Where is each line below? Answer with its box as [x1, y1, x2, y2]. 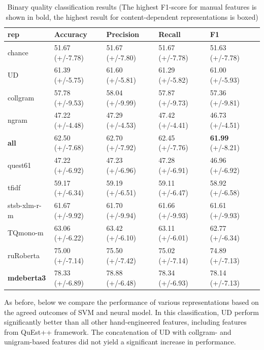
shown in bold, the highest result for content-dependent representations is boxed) [6, 11, 258, 22]
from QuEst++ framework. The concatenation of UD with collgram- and [4, 326, 232, 337]
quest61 [8, 160, 31, 170]
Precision [106, 29, 140, 40]
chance [8, 47, 28, 57]
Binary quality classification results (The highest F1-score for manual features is [7, 2, 257, 12]
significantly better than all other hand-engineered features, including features [4, 317, 247, 327]
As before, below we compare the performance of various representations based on [4, 297, 259, 307]
